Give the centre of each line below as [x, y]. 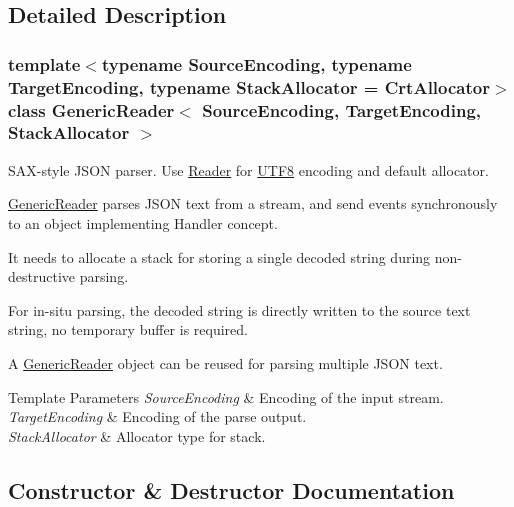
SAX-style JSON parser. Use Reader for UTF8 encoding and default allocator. [248, 169]
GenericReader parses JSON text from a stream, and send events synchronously [253, 203]
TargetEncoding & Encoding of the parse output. [157, 416]
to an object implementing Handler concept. [143, 222]
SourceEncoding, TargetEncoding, [342, 109]
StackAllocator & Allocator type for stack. [137, 435]
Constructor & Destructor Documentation [231, 489]
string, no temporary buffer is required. [128, 329]
